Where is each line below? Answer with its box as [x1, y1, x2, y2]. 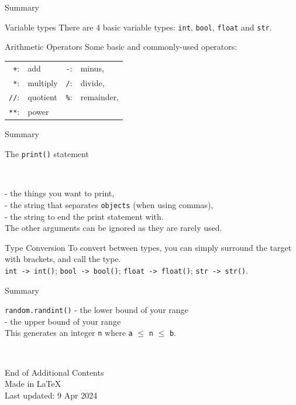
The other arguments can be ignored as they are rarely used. [5, 222, 222, 234]
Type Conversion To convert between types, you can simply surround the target [5, 241, 292, 253]
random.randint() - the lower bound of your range [5, 304, 188, 316]
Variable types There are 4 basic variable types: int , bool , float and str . [5, 21, 272, 33]
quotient [27, 91, 57, 103]
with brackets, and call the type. [5, 253, 121, 265]
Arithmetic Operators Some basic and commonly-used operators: [5, 40, 238, 53]
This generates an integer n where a [5, 326, 133, 339]
